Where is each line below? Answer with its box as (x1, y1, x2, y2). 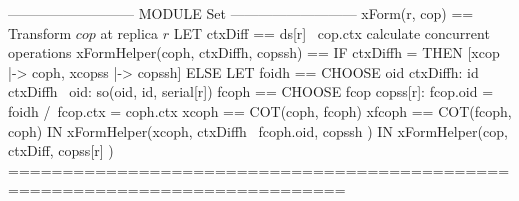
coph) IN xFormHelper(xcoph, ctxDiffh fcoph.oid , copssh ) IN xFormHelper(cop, (8, 120, 508, 141)
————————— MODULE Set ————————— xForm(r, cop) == (8, 3, 474, 23)
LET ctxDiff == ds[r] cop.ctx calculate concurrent (173, 22, 490, 43)
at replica (100, 22, 159, 43)
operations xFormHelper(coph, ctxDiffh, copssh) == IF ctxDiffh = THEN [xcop (8, 42, 500, 63)
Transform (8, 22, 72, 43)
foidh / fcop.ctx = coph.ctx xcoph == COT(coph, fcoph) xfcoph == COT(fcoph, (8, 100, 512, 121)
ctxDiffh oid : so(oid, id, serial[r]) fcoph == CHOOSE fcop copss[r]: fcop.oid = (8, 81, 494, 102)
